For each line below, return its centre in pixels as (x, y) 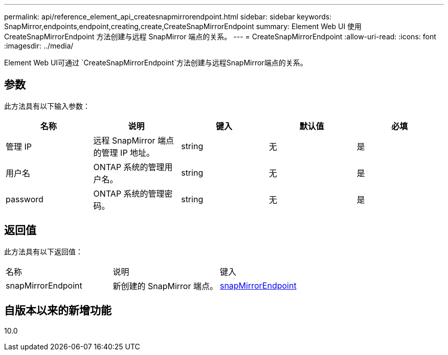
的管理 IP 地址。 (124, 152)
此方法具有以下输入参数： (47, 106)
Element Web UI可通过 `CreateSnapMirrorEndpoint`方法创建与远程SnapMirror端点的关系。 (156, 63)
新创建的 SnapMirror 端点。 (165, 286)
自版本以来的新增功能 (58, 311)
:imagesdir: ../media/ (39, 46)
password (25, 199)
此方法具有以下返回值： (43, 251)
